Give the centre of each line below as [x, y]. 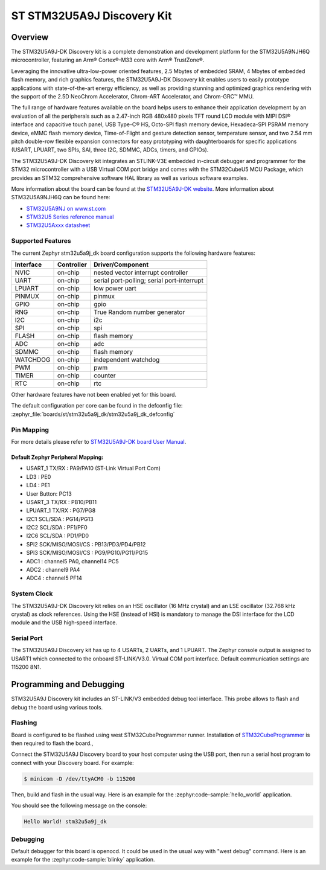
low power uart [115, 289]
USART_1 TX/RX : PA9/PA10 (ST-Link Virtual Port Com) [94, 469]
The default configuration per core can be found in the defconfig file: [97, 406]
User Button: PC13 [49, 494]
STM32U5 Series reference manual [70, 217]
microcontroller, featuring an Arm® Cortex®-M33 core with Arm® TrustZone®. [108, 60]
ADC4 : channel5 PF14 [54, 578]
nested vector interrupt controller [141, 273]
